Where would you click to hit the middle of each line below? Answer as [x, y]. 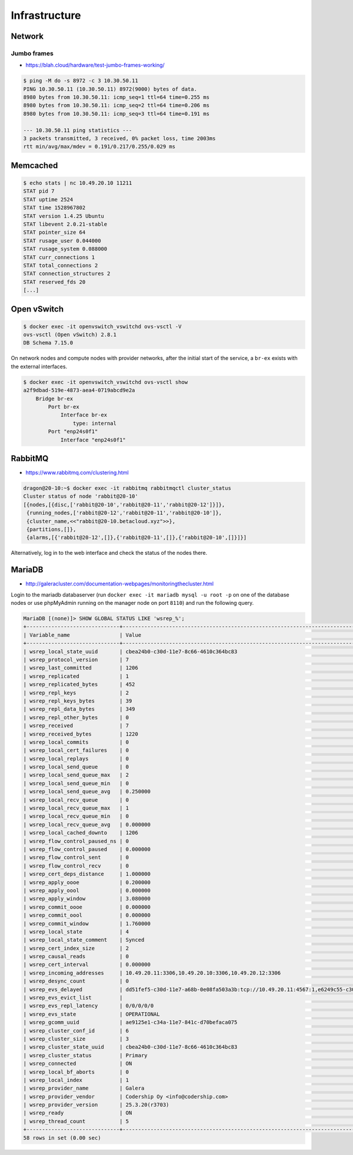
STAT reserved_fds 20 [54, 282]
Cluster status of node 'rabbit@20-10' [81, 497]
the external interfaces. [39, 366]
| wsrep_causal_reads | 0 [76, 957]
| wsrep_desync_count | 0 [76, 981]
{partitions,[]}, [51, 529]
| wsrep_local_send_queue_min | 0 [76, 783]
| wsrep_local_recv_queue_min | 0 [76, 816]
